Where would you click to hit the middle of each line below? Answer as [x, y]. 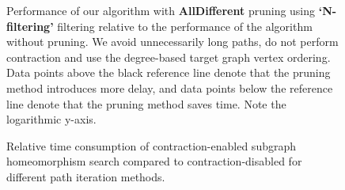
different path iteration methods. [86, 176]
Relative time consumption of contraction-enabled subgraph [152, 145]
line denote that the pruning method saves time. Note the [146, 103]
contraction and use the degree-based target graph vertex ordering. [169, 57]
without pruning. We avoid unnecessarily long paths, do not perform [172, 42]
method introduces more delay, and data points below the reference [170, 87]
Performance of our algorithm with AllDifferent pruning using [161, 10]
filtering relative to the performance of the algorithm [185, 26]
